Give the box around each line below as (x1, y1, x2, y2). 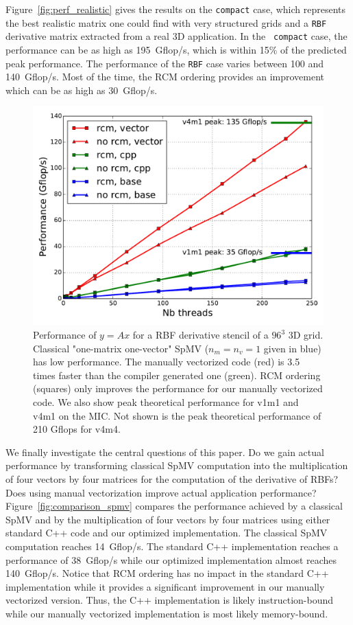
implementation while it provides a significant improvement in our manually (5, 579, 325, 593)
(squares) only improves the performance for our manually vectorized (33, 381, 323, 396)
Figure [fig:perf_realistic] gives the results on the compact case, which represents (5, 2, 345, 16)
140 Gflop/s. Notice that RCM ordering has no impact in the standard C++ (5, 566, 329, 580)
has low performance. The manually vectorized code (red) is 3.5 (33, 354, 300, 369)
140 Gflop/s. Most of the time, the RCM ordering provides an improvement (5, 69, 325, 84)
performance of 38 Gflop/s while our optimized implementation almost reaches (5, 552, 337, 567)
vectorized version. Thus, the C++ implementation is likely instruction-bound (5, 593, 334, 607)
